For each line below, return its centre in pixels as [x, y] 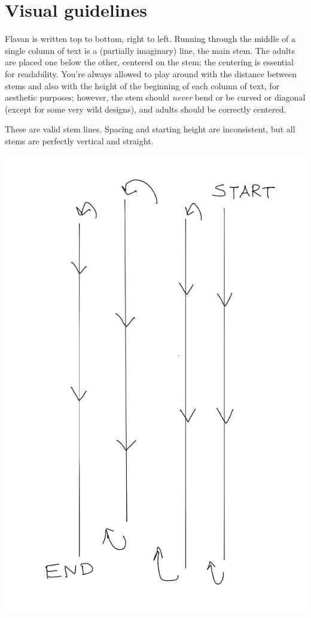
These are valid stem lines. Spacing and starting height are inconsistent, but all [150, 129]
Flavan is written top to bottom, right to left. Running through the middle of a [150, 39]
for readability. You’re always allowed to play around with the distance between [151, 73]
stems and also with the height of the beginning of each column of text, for [142, 85]
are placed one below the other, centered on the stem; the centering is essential [149, 62]
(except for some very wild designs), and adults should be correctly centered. [146, 109]
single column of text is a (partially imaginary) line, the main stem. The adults [150, 50]
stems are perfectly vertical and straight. [79, 140]
